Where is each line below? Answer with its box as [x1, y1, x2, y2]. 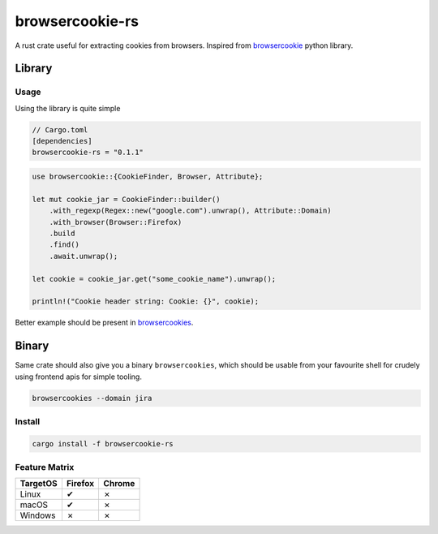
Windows [19, 510, 56, 521]
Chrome [103, 478, 135, 489]
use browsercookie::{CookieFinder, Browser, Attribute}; [32, 172, 264, 182]
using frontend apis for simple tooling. [15, 372, 142, 381]
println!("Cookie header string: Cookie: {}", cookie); [32, 297, 260, 306]
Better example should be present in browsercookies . [15, 317, 194, 328]
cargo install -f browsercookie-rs [32, 439, 174, 448]
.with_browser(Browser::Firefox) [49, 217, 182, 226]
